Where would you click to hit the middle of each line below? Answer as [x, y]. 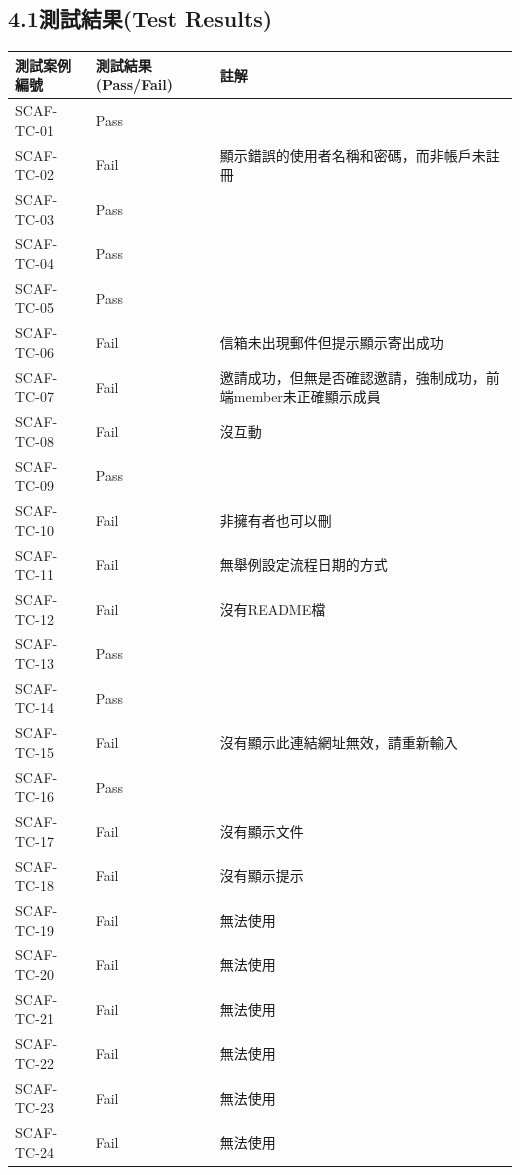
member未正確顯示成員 [307, 396]
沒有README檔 [272, 608]
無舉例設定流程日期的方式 [303, 564]
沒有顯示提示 [261, 875]
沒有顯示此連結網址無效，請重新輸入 [338, 742]
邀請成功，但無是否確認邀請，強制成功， [352, 376]
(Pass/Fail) [134, 84]
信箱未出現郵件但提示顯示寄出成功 [331, 342]
